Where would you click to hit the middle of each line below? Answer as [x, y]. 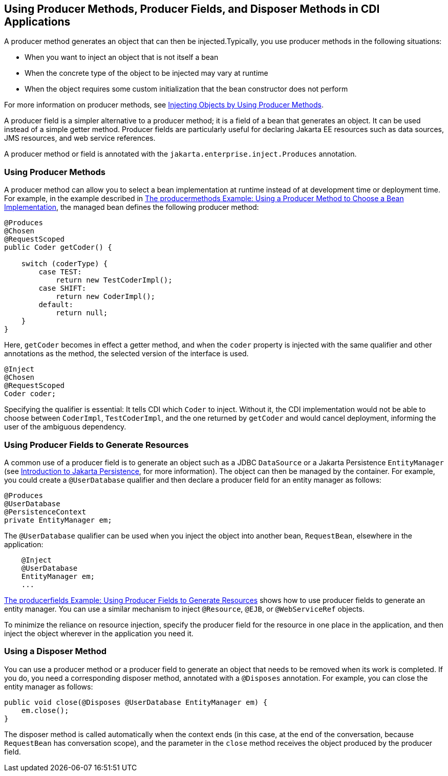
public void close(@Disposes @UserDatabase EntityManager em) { [136, 702]
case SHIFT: [62, 288]
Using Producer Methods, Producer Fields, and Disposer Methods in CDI [192, 9]
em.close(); [45, 710]
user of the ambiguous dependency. [65, 427]
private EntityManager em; [58, 520]
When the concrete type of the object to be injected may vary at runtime [146, 73]
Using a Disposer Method [56, 651]
